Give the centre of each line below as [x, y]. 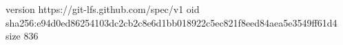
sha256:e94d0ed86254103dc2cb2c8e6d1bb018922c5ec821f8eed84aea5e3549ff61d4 [171, 22]
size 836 [22, 36]
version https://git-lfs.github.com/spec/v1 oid [103, 9]
